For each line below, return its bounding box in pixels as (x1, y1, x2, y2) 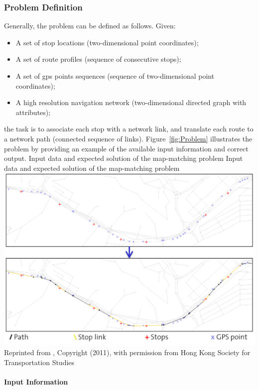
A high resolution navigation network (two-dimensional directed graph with (15, 97, 247, 108)
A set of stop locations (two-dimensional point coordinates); (15, 37, 199, 47)
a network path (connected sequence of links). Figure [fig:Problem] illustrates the (4, 133, 253, 143)
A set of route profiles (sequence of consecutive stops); (15, 54, 181, 64)
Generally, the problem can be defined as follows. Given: (4, 20, 176, 31)
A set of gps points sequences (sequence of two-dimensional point (15, 71, 215, 81)
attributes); (15, 107, 51, 117)
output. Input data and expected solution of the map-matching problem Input (4, 153, 243, 163)
